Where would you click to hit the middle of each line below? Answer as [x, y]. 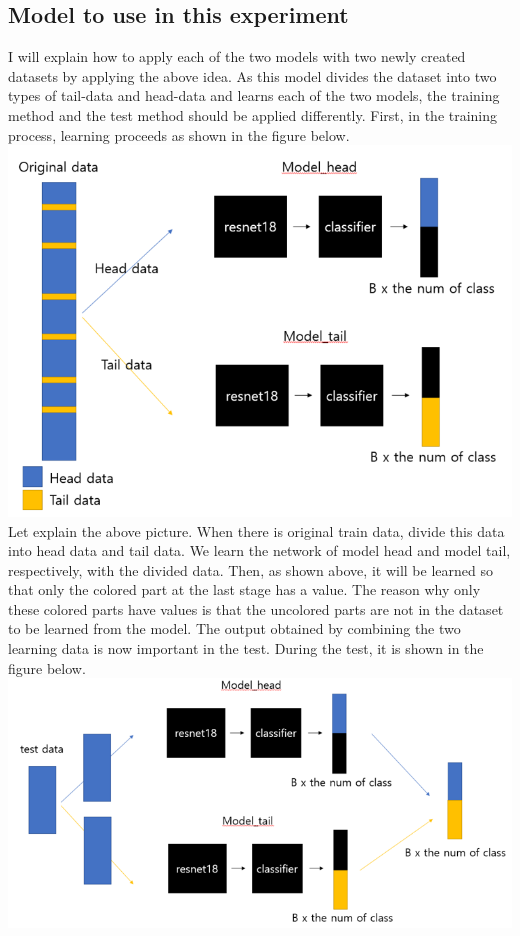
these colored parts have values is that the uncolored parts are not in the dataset [256, 608]
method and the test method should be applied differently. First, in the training [253, 114]
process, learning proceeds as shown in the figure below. [179, 134]
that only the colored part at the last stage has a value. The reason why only [244, 589]
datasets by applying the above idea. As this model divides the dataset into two [252, 75]
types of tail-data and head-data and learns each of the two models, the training [254, 95]
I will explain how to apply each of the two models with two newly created [237, 56]
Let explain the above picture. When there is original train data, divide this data [256, 530]
